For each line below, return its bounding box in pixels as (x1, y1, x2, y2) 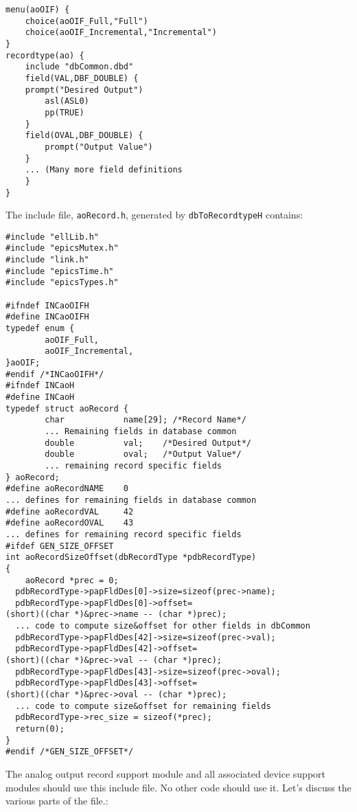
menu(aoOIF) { (5, 5, 70, 14)
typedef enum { (5, 324, 75, 334)
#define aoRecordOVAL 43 (5, 518, 134, 528)
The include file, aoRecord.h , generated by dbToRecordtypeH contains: (5, 207, 303, 222)
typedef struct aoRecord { (5, 403, 128, 414)
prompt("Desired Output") (25, 84, 143, 95)
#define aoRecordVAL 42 (5, 506, 134, 517)
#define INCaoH (5, 392, 75, 402)
